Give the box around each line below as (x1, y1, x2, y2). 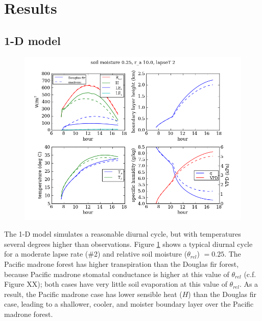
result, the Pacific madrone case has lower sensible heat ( (4, 288, 182, 299)
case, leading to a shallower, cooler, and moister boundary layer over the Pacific (4, 299, 254, 309)
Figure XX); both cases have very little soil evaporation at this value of (4, 279, 227, 289)
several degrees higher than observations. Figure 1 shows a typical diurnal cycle (4, 238, 253, 249)
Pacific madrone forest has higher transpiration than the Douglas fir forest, (4, 258, 239, 269)
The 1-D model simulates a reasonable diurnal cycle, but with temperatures (4, 228, 241, 239)
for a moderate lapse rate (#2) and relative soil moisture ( (4, 248, 187, 259)
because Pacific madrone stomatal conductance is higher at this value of (4, 268, 229, 279)
